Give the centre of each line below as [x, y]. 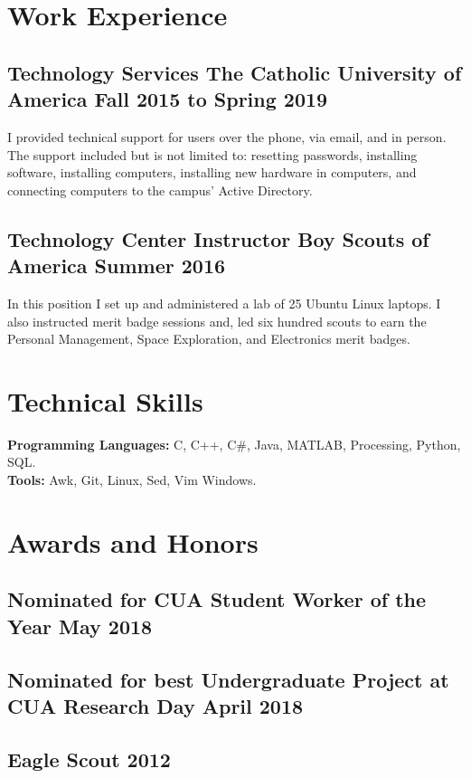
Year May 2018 [80, 626]
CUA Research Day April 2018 [155, 705]
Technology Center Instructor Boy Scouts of [218, 238]
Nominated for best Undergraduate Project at [228, 679]
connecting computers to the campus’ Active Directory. [160, 190]
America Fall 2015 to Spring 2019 [168, 99]
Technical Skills [105, 400]
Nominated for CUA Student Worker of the [217, 599]
